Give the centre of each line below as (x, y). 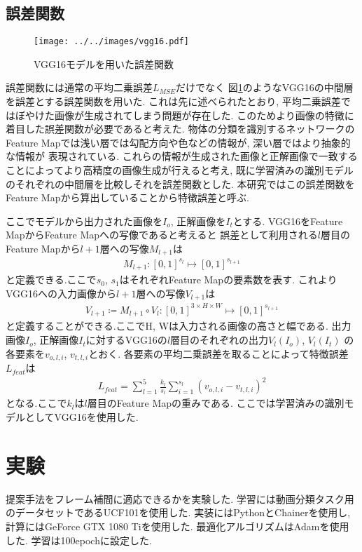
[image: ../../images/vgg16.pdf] (111, 42)
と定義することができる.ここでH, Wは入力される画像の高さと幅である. (167, 326)
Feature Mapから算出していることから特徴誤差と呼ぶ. (127, 197)
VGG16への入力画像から (61, 294)
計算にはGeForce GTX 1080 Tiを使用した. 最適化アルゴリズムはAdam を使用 (177, 526)
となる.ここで (36, 403)
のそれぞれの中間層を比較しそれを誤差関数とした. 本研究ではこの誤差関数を (180, 183)
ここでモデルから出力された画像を (84, 221)
